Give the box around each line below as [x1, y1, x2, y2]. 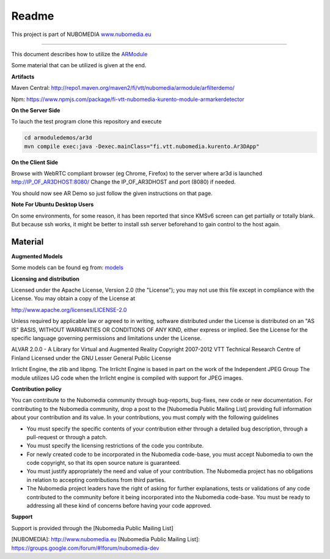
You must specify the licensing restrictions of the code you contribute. [26, 442, 204, 450]
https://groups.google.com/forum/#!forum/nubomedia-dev [11, 544, 159, 552]
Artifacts [11, 73, 35, 80]
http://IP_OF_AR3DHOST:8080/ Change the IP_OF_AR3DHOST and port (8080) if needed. [11, 178, 236, 186]
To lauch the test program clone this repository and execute [11, 118, 162, 125]
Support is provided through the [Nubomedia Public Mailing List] [11, 524, 174, 531]
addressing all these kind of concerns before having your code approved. [26, 502, 212, 509]
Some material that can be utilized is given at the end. [11, 62, 147, 69]
